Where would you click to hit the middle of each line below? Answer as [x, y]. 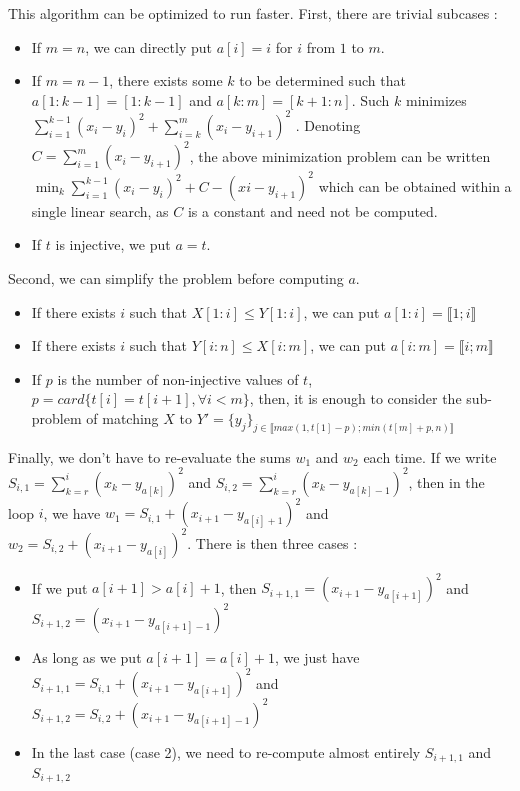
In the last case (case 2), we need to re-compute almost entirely [226, 751]
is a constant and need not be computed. [312, 210]
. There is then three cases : [272, 542]
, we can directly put [148, 46]
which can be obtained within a [415, 185]
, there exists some [166, 80]
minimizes [436, 99]
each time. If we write [430, 456]
